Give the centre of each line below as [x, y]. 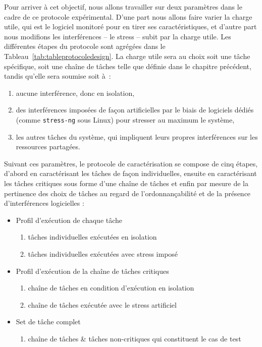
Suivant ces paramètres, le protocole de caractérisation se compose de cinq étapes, [131, 163]
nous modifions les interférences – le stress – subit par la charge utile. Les [118, 36]
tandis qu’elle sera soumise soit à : [58, 76]
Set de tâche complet [48, 322]
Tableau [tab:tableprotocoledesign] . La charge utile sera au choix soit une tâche [127, 56]
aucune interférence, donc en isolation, [75, 93]
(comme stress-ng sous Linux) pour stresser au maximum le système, [125, 119]
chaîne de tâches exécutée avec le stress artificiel [102, 304]
